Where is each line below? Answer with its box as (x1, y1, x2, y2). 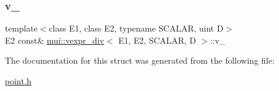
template (5, 22, 38, 35)
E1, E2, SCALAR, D (118, 33, 196, 46)
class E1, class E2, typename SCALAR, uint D (49, 22, 224, 35)
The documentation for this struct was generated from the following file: (5, 54, 275, 67)
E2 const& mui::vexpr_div (5, 33, 104, 46)
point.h (5, 75, 32, 87)
